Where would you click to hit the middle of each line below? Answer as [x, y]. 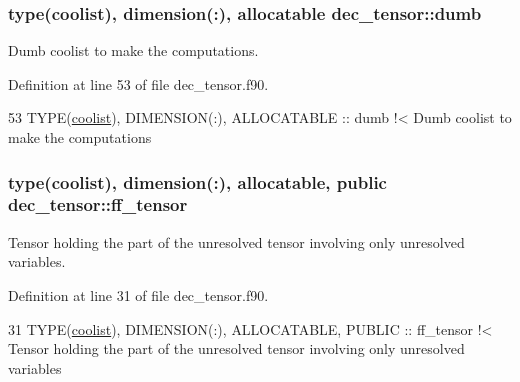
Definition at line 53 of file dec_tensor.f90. [138, 83]
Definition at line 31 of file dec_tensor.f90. [138, 294]
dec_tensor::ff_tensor [98, 204]
